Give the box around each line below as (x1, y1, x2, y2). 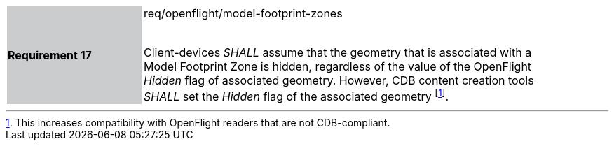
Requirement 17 (8, 48, 92, 62)
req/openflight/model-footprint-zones (144, 6, 343, 20)
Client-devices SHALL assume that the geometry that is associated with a (144, 45, 532, 59)
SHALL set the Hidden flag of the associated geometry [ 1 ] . (144, 87, 449, 104)
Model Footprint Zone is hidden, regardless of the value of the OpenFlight (144, 59, 532, 73)
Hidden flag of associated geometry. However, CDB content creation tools (144, 73, 534, 87)
